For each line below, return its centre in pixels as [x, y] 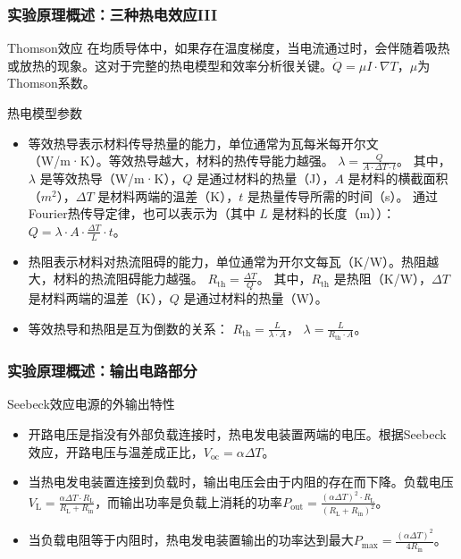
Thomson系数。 [51, 83]
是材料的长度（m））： [334, 213]
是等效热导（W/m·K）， [111, 178]
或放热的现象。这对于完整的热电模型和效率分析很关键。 [170, 65]
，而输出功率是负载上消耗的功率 [189, 501]
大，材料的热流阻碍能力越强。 [116, 279]
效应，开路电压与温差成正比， [116, 451]
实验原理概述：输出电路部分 [102, 371]
